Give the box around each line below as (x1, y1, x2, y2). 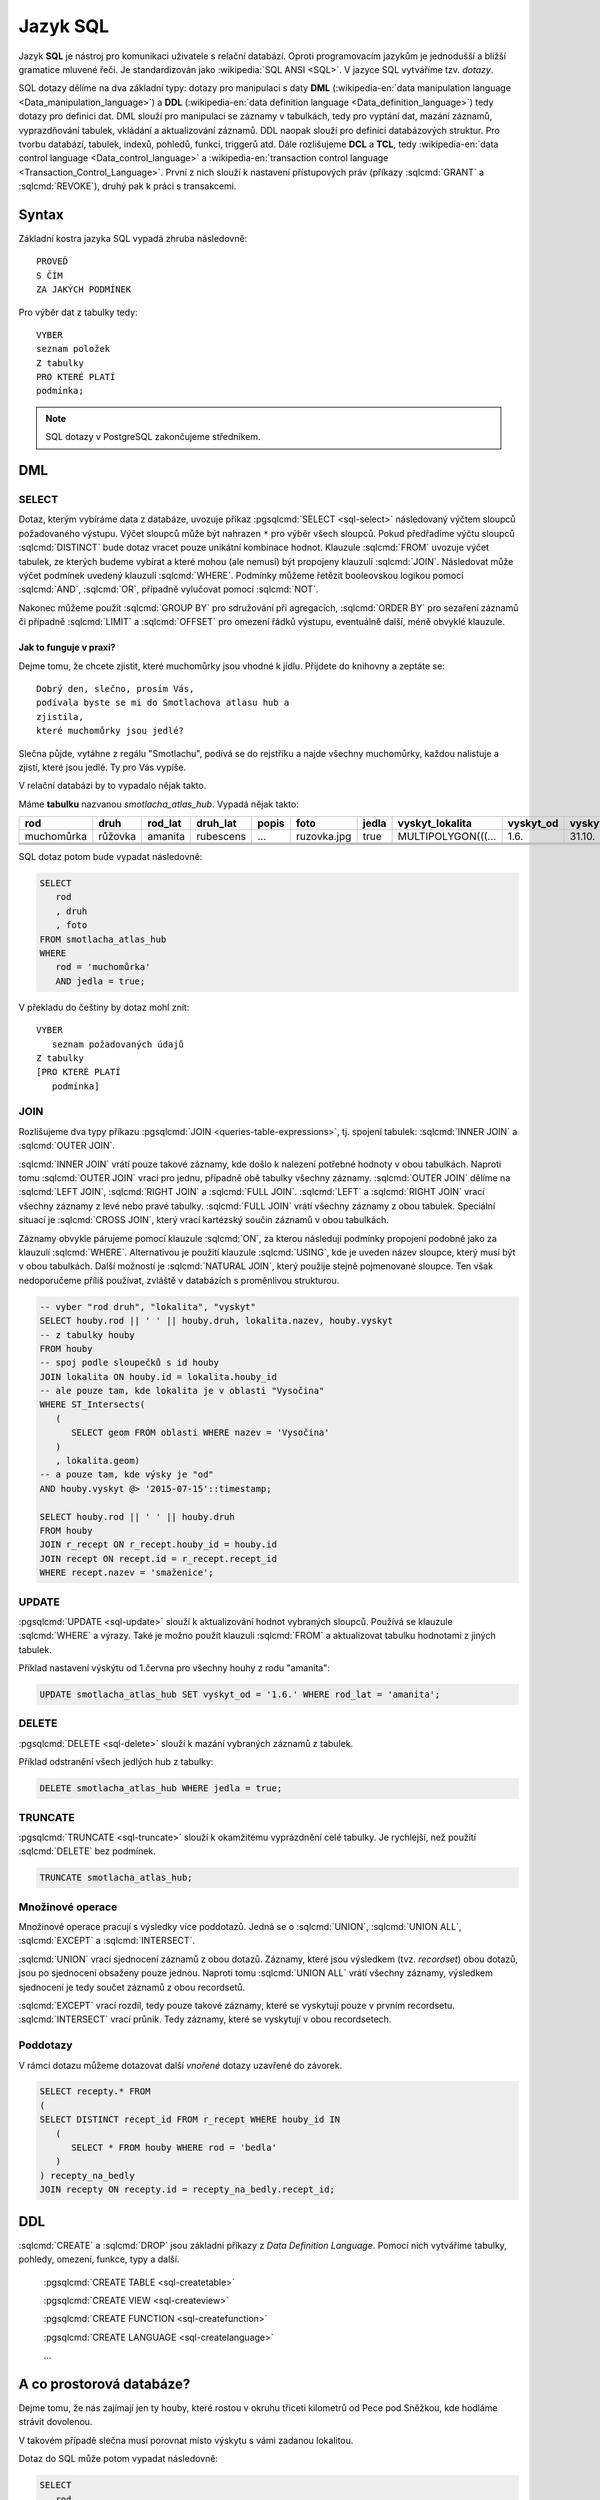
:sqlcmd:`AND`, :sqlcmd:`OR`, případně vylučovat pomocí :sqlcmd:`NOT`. (18, 583, 319, 595)
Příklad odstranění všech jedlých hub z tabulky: (18, 1756, 214, 1768)
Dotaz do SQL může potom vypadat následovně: (18, 2453, 219, 2465)
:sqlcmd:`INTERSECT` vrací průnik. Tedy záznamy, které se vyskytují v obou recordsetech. (18, 2013, 392, 2025)
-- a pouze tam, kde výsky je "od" (39, 1469, 214, 1480)
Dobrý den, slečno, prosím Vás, (36, 683, 195, 694)
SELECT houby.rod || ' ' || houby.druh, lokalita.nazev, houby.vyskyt (39, 1315, 394, 1327)
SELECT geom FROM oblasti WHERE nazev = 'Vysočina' (71, 1427, 330, 1439)
